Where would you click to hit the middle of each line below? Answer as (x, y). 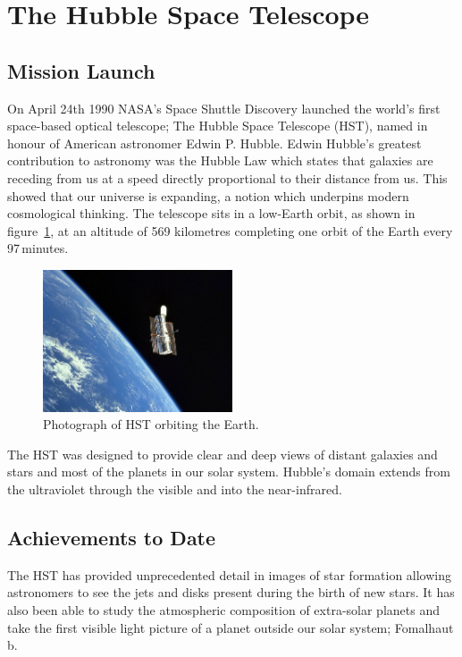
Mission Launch (81, 70)
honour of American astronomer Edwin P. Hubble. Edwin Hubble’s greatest (214, 143)
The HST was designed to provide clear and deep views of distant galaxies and (223, 454)
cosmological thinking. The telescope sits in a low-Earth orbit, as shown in (211, 213)
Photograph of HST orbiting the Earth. (151, 424)
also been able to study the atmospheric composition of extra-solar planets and (223, 609)
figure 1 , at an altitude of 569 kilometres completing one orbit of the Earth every (230, 230)
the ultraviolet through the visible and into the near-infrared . (175, 489)
